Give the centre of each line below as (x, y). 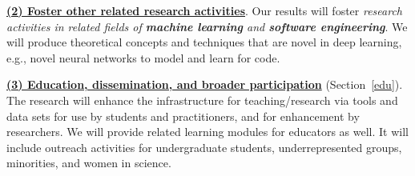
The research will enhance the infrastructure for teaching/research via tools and (202, 100)
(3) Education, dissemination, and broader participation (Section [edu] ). (205, 84)
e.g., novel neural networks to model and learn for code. (143, 57)
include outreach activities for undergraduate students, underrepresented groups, (204, 147)
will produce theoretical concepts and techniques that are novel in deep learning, (204, 42)
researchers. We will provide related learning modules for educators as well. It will (207, 132)
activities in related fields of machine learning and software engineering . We (207, 26)
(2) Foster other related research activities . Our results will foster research (204, 10)
